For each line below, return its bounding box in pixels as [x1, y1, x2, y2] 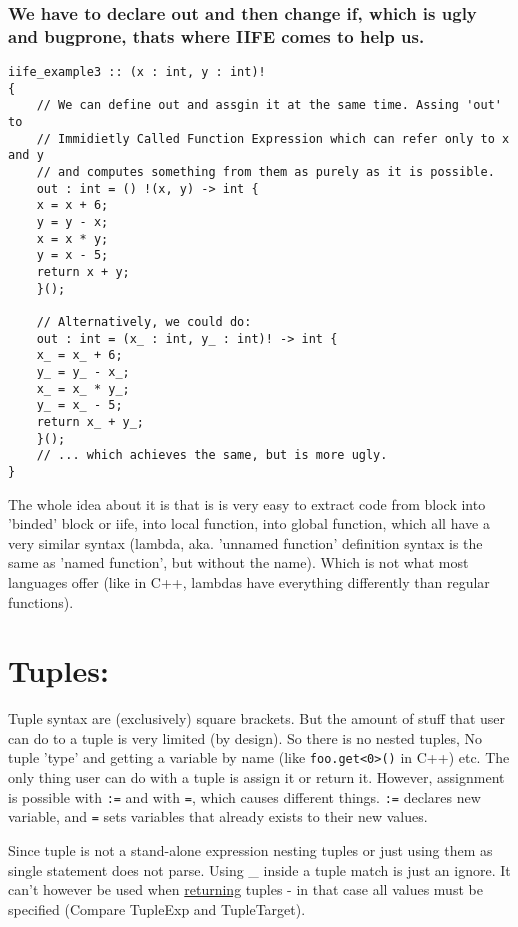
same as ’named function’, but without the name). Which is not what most [8, 552, 469, 573]
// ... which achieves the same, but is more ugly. [36, 448, 388, 463]
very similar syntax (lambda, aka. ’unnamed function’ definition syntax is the [8, 532, 483, 553]
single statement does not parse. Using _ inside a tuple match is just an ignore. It [8, 859, 511, 880]
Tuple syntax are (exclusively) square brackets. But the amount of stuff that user [8, 708, 506, 729]
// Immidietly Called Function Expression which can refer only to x [36, 131, 510, 146]
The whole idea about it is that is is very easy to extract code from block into [8, 493, 486, 514]
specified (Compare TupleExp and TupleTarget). [8, 898, 306, 919]
